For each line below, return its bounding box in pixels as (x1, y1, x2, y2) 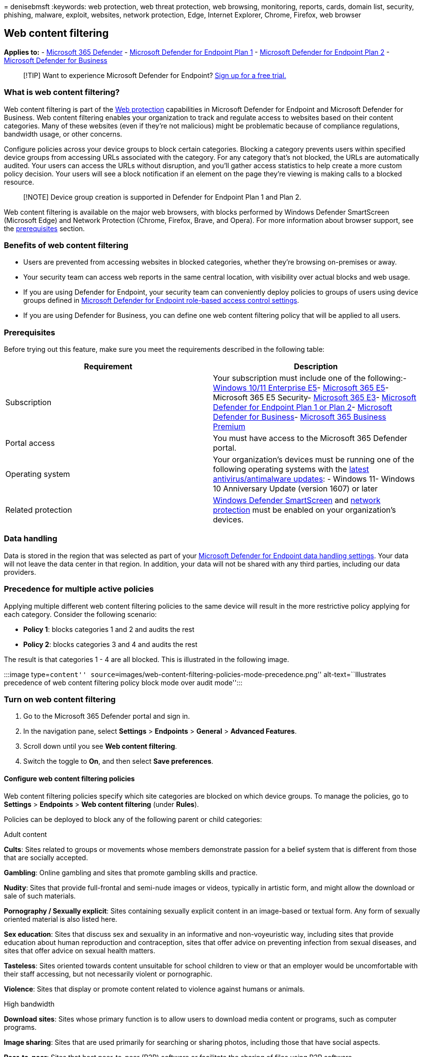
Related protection (5, 505, 72, 515)
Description (294, 362, 338, 372)
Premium (213, 422, 245, 432)
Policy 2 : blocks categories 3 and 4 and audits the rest (23, 640, 197, 648)
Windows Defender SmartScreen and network (213, 495, 380, 505)
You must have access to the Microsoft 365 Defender (213, 433, 408, 443)
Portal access (5, 438, 55, 448)
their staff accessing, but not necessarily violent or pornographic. (4, 969, 212, 978)
